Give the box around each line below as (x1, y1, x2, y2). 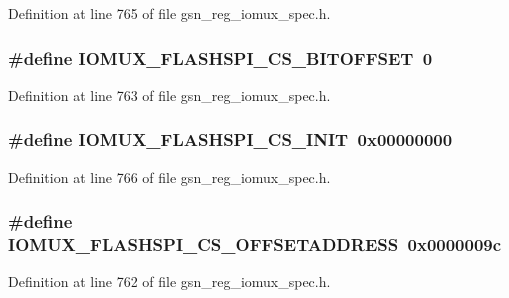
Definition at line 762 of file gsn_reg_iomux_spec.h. (8, 271, 331, 292)
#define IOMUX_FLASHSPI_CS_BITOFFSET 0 (8, 45, 433, 70)
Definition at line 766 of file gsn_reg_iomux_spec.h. (8, 166, 331, 187)
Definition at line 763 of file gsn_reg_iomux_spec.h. (8, 84, 331, 105)
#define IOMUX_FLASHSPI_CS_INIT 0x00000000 (8, 127, 453, 152)
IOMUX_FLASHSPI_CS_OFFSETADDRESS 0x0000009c (8, 232, 502, 257)
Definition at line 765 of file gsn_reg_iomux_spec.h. (8, 3, 331, 23)
